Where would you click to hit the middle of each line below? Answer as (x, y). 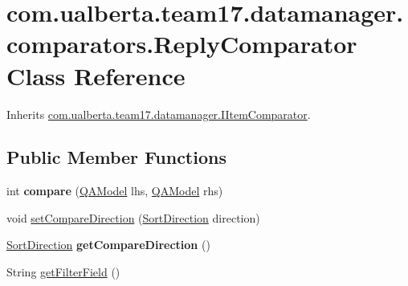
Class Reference (96, 75)
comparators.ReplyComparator (182, 44)
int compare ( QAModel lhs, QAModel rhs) (115, 191)
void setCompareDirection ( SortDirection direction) (133, 217)
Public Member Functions (116, 157)
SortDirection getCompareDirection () (108, 245)
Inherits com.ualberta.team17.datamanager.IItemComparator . (159, 114)
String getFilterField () (63, 272)
